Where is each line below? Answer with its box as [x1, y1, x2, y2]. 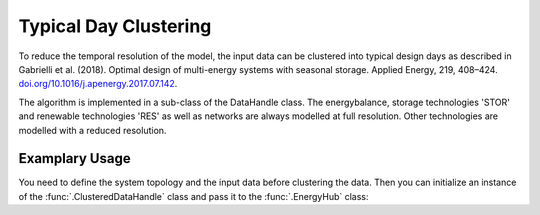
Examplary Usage [18, 150, 131, 167]
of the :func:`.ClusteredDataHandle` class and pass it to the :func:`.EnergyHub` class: [18, 190, 369, 202]
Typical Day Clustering [18, 15, 212, 37]
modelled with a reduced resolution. [18, 124, 167, 136]
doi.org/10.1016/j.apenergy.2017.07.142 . [18, 78, 178, 90]
